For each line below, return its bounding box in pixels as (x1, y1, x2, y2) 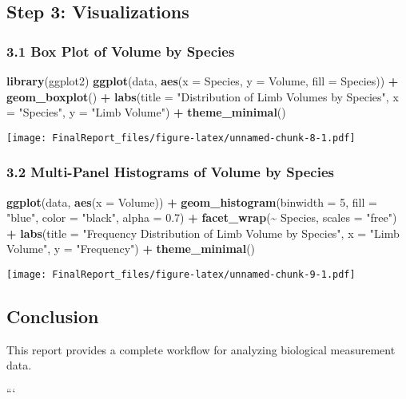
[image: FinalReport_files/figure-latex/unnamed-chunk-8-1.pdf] (6, 132, 356, 144)
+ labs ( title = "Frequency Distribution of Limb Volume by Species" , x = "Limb (6, 224, 400, 241)
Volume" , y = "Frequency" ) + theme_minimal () (6, 240, 256, 257)
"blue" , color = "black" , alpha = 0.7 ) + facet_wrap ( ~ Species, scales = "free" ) (6, 209, 397, 226)
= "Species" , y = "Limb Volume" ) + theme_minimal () (6, 104, 286, 120)
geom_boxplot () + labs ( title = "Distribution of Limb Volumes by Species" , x (6, 88, 399, 105)
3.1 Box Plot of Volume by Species (6, 41, 235, 61)
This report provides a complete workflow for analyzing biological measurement (6, 341, 396, 358)
